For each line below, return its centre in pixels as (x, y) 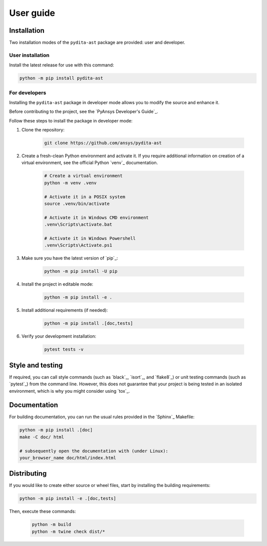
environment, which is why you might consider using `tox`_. (69, 391)
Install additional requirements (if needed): (65, 310)
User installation (29, 55)
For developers (28, 93)
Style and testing (36, 365)
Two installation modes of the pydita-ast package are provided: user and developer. (97, 43)
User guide (32, 13)
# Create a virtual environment (84, 176)
